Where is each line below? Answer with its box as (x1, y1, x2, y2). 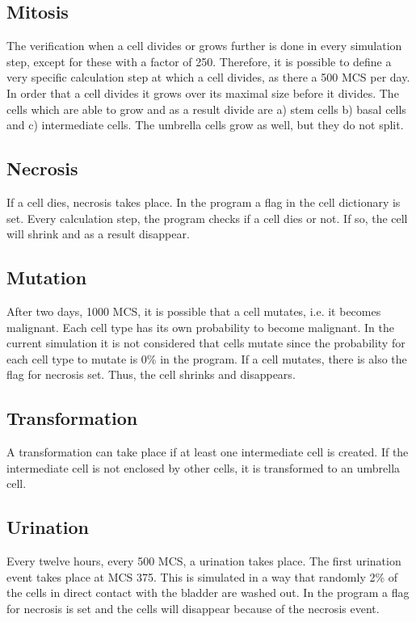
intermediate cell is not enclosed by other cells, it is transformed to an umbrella (6, 459, 401, 476)
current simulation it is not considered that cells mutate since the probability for (6, 334, 405, 351)
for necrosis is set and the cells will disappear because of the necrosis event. (6, 599, 380, 616)
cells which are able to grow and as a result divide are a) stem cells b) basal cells (6, 100, 406, 117)
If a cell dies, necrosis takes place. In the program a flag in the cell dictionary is (6, 193, 401, 210)
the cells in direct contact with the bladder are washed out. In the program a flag (6, 584, 410, 601)
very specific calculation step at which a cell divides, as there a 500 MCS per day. (6, 69, 410, 86)
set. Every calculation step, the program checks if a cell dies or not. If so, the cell (6, 209, 408, 226)
